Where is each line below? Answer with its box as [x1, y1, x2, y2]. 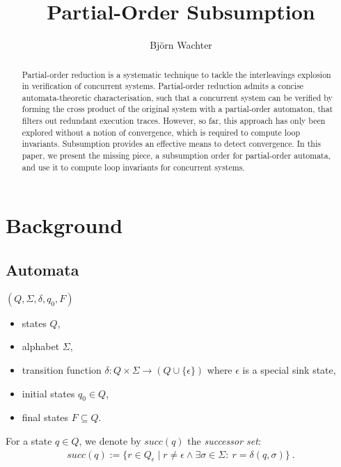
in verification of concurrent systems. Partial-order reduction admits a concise [22, 80, 304, 92]
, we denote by [79, 433, 141, 448]
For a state [6, 433, 52, 448]
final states [22, 410, 69, 425]
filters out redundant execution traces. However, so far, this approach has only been [22, 115, 326, 127]
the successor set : [187, 433, 261, 448]
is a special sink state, [242, 363, 336, 377]
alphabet [22, 339, 60, 354]
